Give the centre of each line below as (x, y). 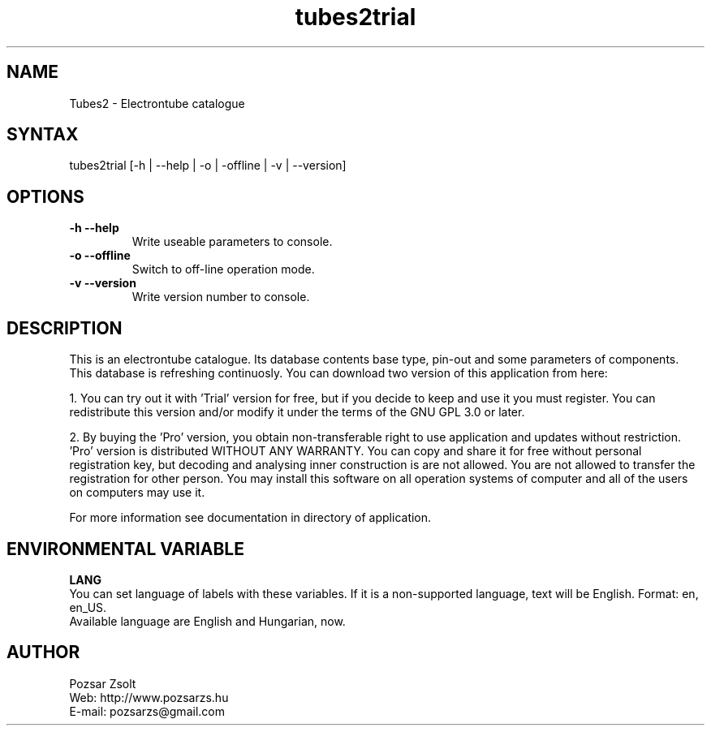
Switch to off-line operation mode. (223, 269)
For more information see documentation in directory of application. (250, 518)
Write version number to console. (221, 297)
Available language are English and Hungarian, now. (207, 621)
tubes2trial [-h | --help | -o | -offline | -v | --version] (208, 166)
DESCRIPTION (65, 328)
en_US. (88, 607)
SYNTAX (43, 135)
